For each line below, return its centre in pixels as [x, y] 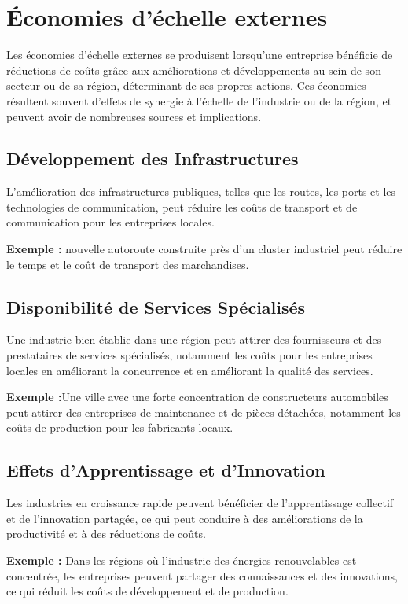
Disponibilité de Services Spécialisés [156, 306]
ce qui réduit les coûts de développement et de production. [147, 591]
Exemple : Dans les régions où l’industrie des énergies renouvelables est [182, 560]
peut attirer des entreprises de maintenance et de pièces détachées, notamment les [204, 412]
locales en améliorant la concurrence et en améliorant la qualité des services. [190, 370]
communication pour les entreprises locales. [110, 222]
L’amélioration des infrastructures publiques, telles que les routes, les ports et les [201, 192]
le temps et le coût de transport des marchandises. [128, 264]
